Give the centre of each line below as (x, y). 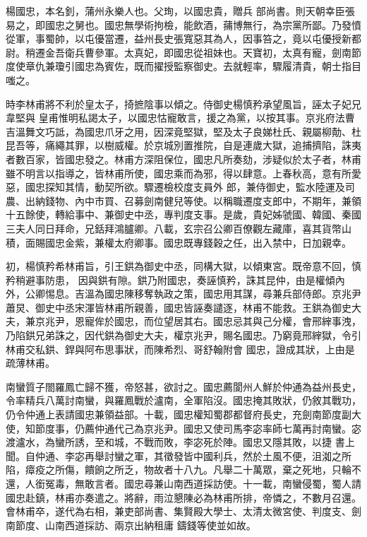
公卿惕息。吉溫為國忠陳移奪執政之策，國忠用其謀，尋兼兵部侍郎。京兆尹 (193, 294)
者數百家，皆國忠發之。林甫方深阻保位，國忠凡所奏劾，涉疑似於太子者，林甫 (183, 159)
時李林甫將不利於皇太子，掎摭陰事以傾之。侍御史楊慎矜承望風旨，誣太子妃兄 (183, 104)
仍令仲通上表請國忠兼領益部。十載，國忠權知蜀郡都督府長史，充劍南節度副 (179, 414)
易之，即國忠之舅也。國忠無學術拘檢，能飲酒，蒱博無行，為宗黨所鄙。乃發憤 (183, 24)
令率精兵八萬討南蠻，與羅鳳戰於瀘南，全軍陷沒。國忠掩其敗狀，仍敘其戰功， (183, 400)
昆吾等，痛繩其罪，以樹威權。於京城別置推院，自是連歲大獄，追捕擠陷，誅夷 (183, 145)
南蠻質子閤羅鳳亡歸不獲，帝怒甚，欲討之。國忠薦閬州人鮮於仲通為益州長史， (183, 386)
